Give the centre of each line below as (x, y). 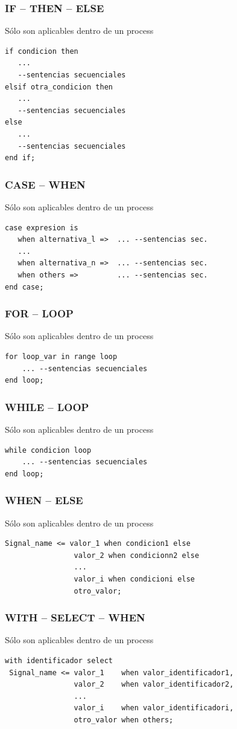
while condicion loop (48, 450)
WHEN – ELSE (44, 500)
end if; (20, 158)
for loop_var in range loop (61, 356)
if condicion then (42, 51)
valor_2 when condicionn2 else (137, 555)
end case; (24, 287)
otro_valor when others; (124, 720)
